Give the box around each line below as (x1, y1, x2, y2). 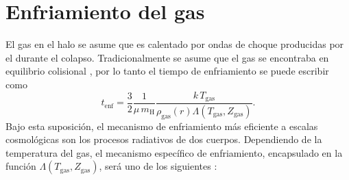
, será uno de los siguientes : (99, 159, 217, 173)
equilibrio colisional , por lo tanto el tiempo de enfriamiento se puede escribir (5, 64, 329, 78)
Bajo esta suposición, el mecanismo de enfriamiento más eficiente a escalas (5, 118, 318, 133)
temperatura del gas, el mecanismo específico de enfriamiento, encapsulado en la (5, 145, 343, 159)
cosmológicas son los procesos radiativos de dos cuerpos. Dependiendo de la (5, 132, 322, 146)
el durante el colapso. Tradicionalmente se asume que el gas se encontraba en (5, 50, 329, 64)
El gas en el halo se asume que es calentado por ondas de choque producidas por (5, 37, 344, 51)
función (5, 159, 36, 173)
